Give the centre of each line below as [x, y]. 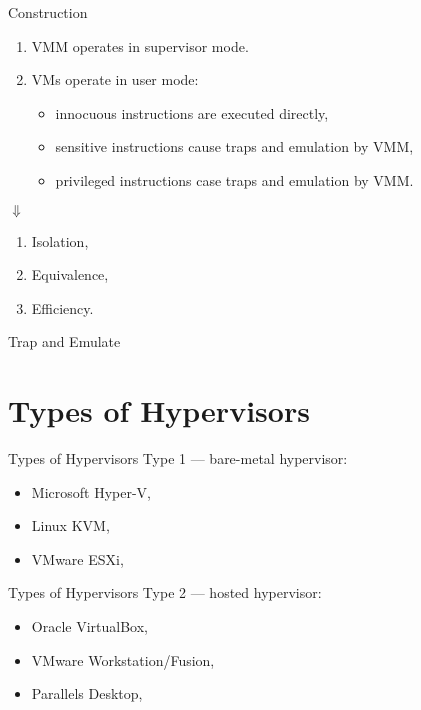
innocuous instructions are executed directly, [192, 112]
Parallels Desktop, [87, 693]
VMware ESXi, [77, 558]
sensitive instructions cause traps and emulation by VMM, [234, 146]
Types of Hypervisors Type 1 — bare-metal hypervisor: [178, 458]
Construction [48, 12]
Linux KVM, [70, 525]
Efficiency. [62, 307]
